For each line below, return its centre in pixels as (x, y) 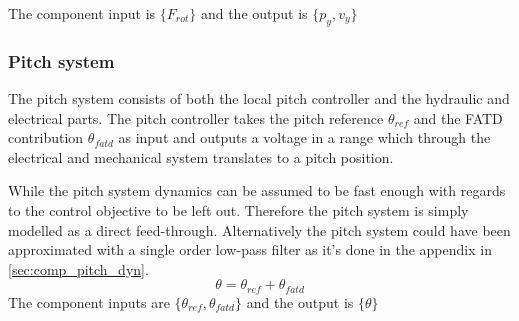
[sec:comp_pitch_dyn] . (78, 268)
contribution (46, 137)
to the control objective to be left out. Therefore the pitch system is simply (238, 209)
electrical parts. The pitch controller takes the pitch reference (196, 117)
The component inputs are (89, 301)
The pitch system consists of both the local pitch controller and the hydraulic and (259, 98)
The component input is (82, 13)
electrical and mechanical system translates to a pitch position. (201, 156)
